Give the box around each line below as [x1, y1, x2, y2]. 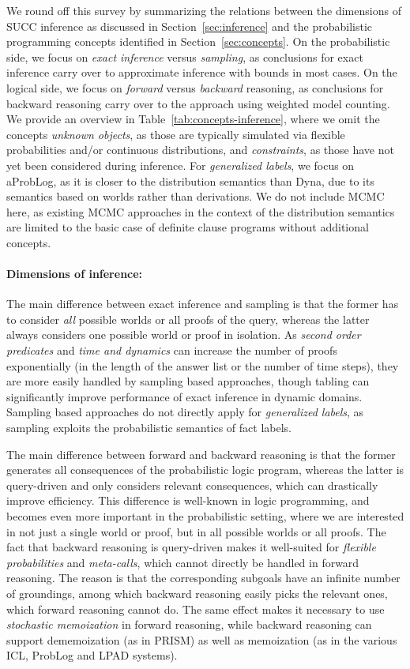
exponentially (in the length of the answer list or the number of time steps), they [6, 357, 399, 374]
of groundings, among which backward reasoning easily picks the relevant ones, [6, 584, 388, 601]
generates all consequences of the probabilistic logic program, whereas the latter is [6, 461, 404, 478]
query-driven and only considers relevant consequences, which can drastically [6, 476, 378, 493]
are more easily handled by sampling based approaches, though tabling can [6, 373, 370, 389]
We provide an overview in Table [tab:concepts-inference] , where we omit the [6, 111, 380, 127]
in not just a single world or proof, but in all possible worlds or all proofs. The [6, 523, 386, 539]
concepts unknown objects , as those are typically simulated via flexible [6, 126, 345, 142]
